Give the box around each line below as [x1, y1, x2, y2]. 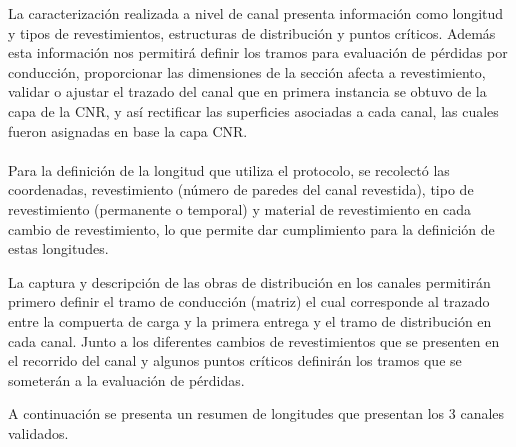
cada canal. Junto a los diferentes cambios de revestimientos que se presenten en [8, 330, 500, 351]
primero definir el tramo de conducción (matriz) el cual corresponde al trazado [8, 291, 490, 312]
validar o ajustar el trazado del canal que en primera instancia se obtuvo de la [8, 81, 487, 102]
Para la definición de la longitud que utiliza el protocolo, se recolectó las [8, 159, 450, 180]
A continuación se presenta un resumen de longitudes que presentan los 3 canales [8, 403, 505, 424]
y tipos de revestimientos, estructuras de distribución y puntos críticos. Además [8, 22, 496, 43]
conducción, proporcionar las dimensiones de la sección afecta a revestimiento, [8, 61, 486, 82]
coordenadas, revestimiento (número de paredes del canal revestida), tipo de [8, 179, 474, 200]
